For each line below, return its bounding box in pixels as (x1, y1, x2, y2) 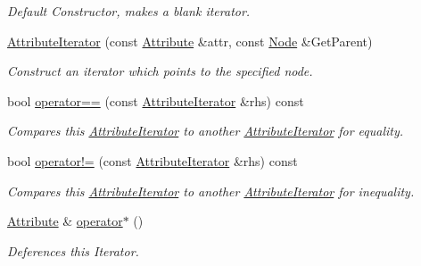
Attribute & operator (7, 212, 123, 230)
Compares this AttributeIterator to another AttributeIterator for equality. (7, 121, 404, 140)
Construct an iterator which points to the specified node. (7, 62, 313, 80)
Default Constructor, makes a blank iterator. (7, 2, 251, 20)
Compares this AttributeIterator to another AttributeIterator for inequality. (7, 181, 415, 200)
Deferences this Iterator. (7, 241, 139, 260)
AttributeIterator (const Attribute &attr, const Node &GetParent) (7, 31, 373, 50)
